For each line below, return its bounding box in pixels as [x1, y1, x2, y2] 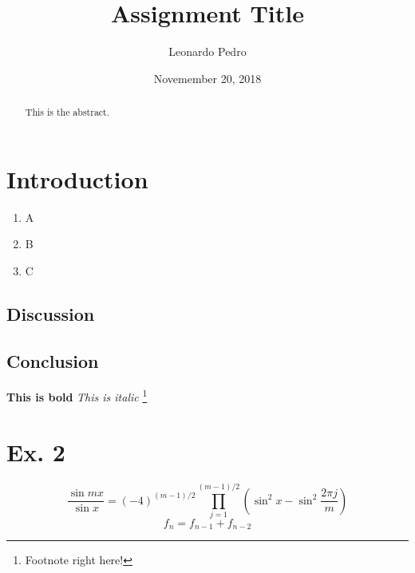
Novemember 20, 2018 [153, 69, 262, 86]
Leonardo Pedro [168, 43, 247, 60]
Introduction [6, 162, 148, 195]
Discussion [6, 301, 95, 326]
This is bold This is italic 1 [6, 386, 148, 405]
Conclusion [6, 348, 99, 373]
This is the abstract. [25, 105, 110, 119]
